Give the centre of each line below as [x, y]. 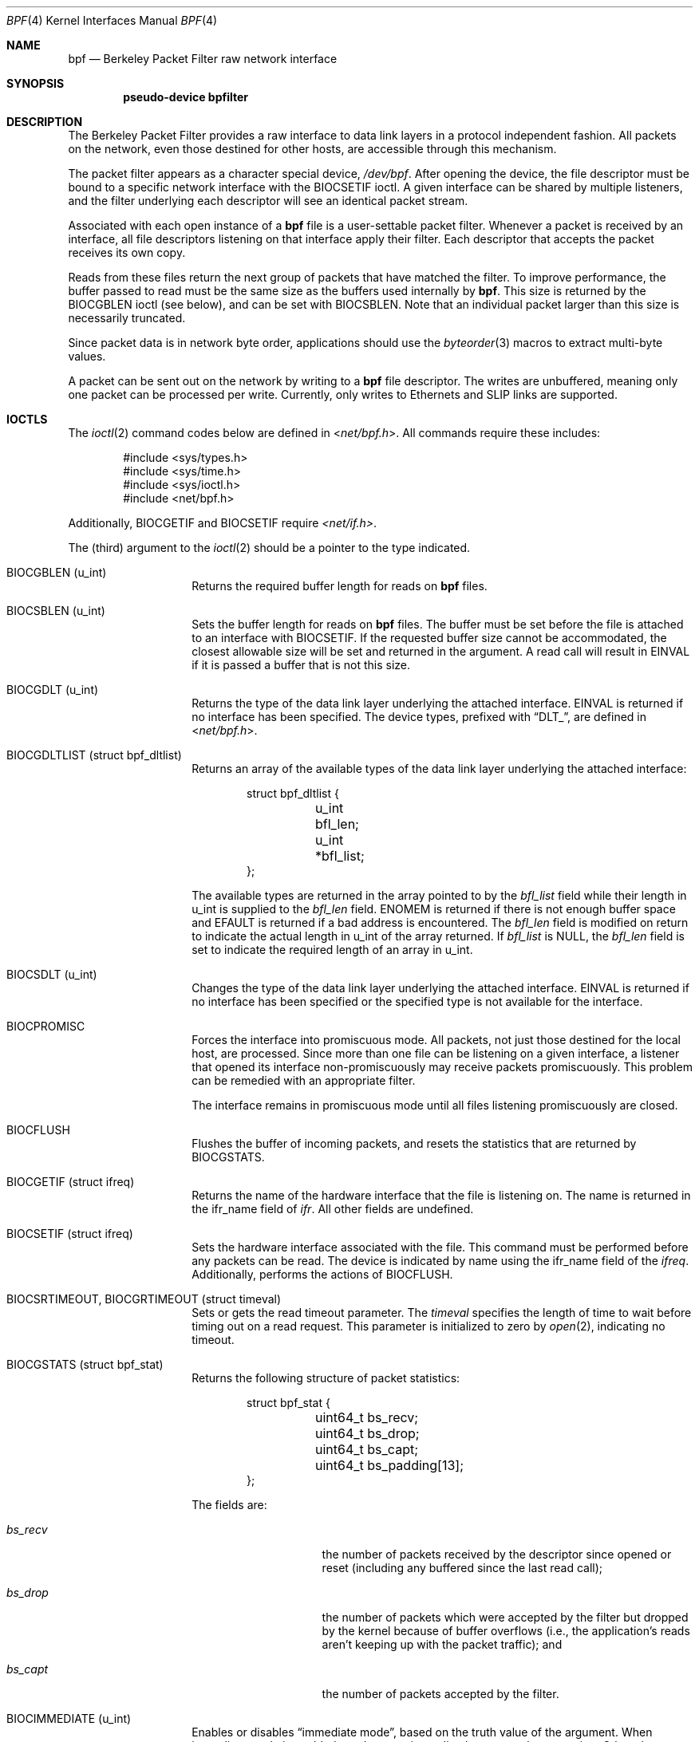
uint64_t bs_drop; [367, 1433]
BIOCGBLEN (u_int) [57, 572]
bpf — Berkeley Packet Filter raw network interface [203, 59]
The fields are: [229, 1505]
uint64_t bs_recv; [367, 1417]
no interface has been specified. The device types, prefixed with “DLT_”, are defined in [419, 717]
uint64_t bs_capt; [367, 1449]
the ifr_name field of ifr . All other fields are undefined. [333, 1209]
